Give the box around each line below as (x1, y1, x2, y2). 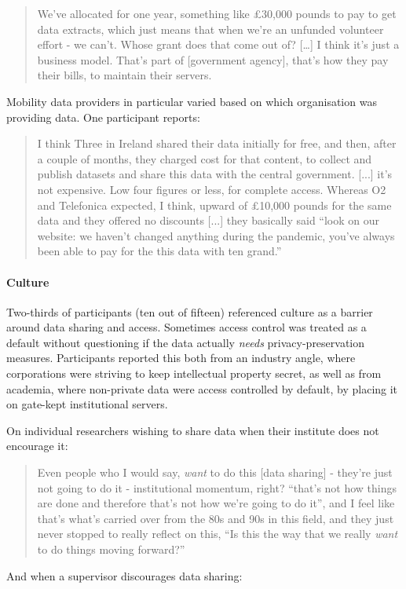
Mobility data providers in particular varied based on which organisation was (6, 93, 377, 109)
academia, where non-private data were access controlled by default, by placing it (6, 380, 398, 397)
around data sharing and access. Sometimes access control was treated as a (6, 319, 367, 335)
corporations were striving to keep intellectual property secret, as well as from (6, 365, 382, 382)
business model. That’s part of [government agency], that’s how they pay (37, 51, 389, 68)
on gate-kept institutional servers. (6, 396, 168, 412)
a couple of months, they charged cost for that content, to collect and (37, 150, 372, 166)
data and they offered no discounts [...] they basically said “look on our (37, 212, 379, 229)
